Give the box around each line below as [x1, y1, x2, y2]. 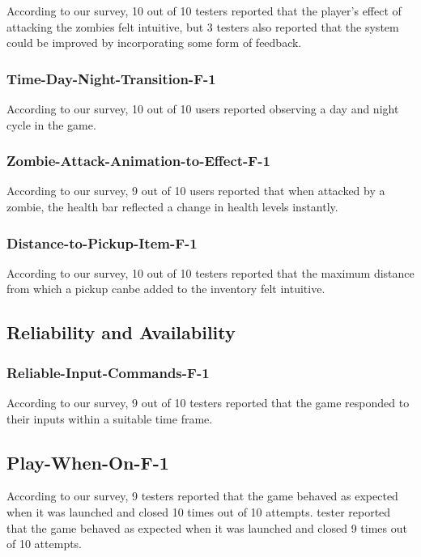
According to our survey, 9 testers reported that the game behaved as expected [6, 487, 398, 504]
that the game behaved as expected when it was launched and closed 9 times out [6, 519, 407, 536]
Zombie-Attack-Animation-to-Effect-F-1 [6, 151, 270, 171]
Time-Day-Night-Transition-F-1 [6, 68, 216, 88]
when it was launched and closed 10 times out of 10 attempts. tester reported [6, 503, 391, 520]
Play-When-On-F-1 [6, 449, 169, 474]
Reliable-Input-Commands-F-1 [6, 362, 210, 382]
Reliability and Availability [6, 320, 236, 345]
